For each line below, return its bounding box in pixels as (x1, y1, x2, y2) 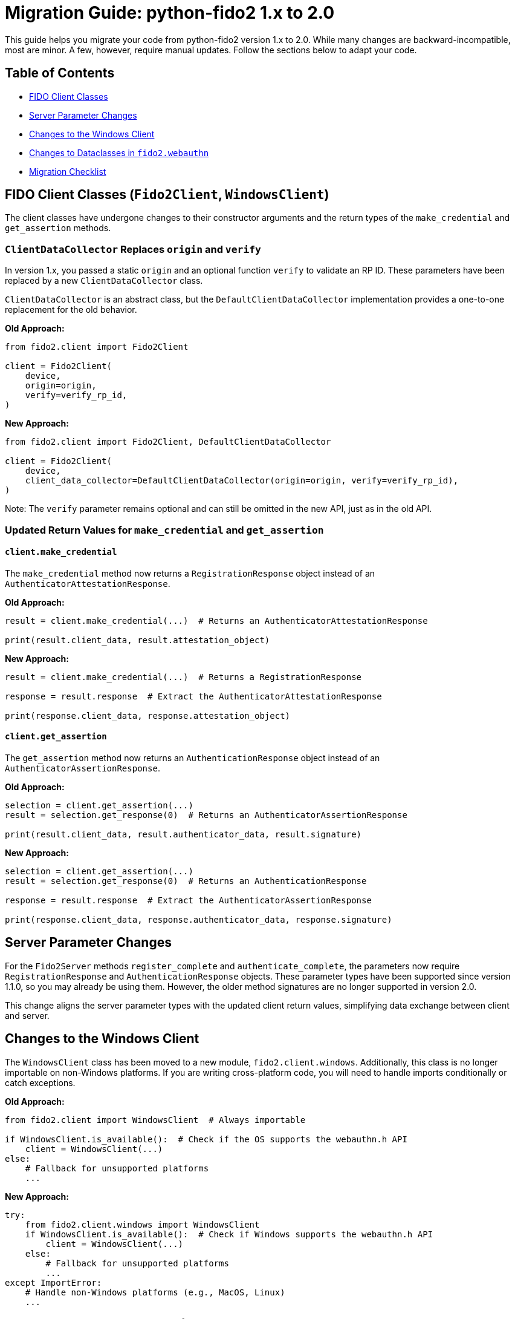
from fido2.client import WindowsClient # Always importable (5, 1114, 306, 1125)
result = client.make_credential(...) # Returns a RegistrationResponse (5, 672, 362, 682)
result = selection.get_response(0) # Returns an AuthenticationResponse (5, 876, 367, 886)
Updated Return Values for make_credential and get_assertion (5, 523, 324, 536)
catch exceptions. (5, 1077, 76, 1088)
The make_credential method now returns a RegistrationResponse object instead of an (5, 568, 375, 578)
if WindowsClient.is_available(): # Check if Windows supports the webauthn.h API (25, 1229, 433, 1239)
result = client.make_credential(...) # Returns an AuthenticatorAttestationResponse (5, 615, 428, 626)
